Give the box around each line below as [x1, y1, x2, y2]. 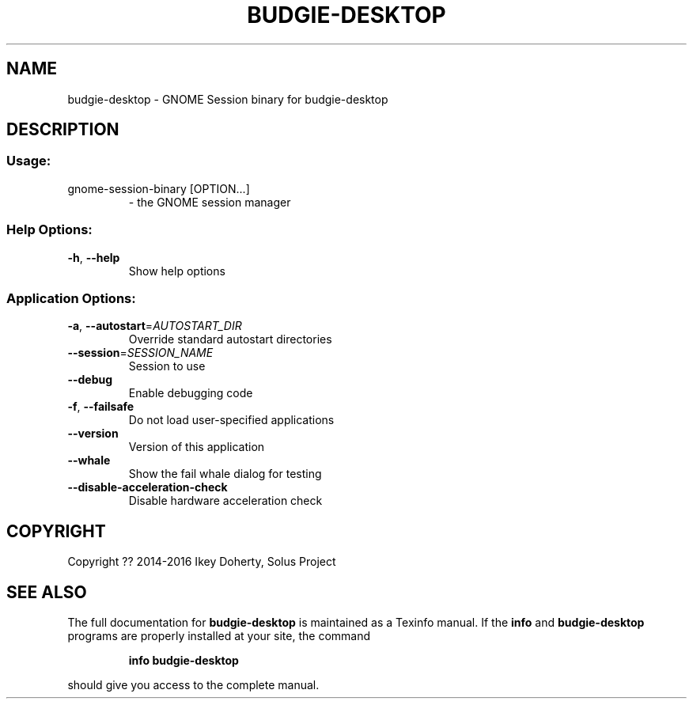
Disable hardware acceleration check [128, 494, 323, 508]
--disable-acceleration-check [67, 480, 228, 495]
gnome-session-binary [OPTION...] [67, 181, 250, 195]
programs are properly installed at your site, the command [67, 629, 371, 642]
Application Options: [6, 290, 136, 306]
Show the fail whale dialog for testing [128, 467, 322, 481]
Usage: [6, 153, 51, 169]
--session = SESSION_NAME [67, 346, 214, 360]
